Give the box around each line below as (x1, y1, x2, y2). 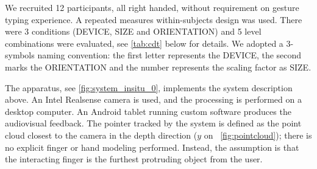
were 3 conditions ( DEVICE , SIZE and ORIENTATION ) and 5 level (5, 25, 262, 38)
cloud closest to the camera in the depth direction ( (5, 128, 198, 141)
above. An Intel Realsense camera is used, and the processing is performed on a (5, 93, 302, 106)
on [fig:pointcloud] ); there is (204, 128, 312, 141)
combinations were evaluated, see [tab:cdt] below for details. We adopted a (5, 36, 283, 49)
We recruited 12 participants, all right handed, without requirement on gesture (5, 1, 299, 13)
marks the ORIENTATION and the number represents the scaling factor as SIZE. (5, 60, 312, 73)
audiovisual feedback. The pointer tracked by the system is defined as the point (5, 117, 302, 129)
